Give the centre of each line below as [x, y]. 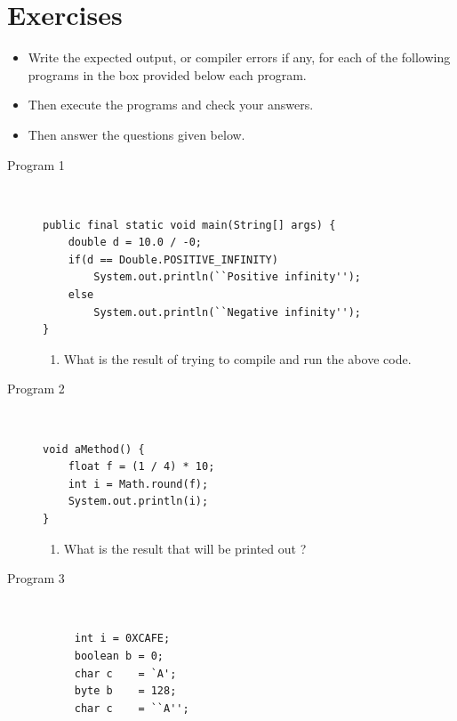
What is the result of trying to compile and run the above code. [237, 358]
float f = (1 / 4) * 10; [141, 467]
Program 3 [36, 578]
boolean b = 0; [119, 656]
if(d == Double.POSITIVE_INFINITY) [173, 259]
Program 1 [36, 164]
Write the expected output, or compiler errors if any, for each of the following [239, 57]
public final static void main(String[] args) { [189, 225]
